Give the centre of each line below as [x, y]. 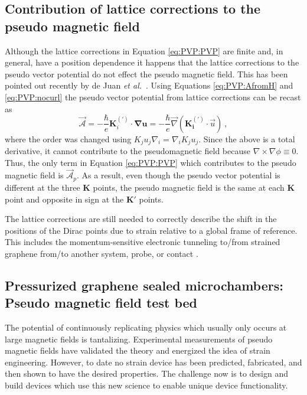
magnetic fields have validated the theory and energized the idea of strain [138, 350]
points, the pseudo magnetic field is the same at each [189, 187]
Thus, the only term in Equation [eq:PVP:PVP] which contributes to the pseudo [151, 162]
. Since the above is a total [247, 138]
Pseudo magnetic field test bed [101, 303]
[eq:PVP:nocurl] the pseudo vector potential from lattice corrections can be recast [153, 97]
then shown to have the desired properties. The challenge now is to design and [146, 373]
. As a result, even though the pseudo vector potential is [179, 175]
